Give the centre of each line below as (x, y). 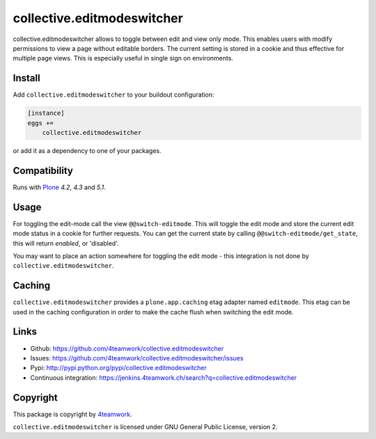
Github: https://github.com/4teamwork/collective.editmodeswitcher (127, 349)
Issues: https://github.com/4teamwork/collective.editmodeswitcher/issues (137, 358)
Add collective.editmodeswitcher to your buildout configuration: (113, 95)
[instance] (46, 113)
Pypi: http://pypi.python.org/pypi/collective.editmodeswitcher (118, 368)
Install (27, 78)
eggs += (40, 123)
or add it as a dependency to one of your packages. (87, 150)
